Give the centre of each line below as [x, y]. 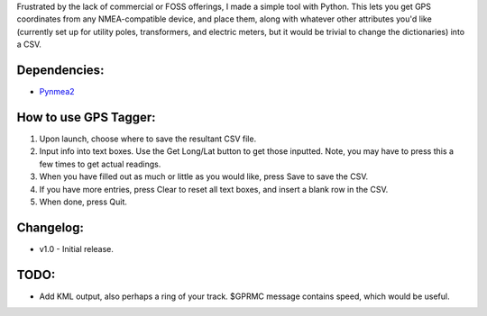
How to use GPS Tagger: [87, 117]
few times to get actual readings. [100, 164]
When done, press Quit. [83, 202]
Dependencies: [60, 70]
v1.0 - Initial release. [77, 248]
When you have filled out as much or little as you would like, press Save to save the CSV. [204, 176]
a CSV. [29, 44]
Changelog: [51, 227]
